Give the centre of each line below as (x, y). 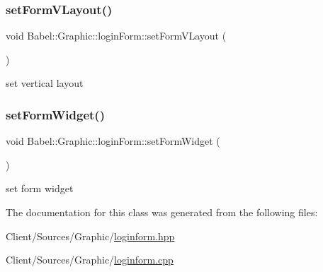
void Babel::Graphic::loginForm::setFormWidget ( (113, 141)
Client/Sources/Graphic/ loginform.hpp (90, 236)
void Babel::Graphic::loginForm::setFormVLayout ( (116, 36)
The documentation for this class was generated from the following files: (162, 212)
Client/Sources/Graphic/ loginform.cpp (90, 260)
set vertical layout (45, 83)
